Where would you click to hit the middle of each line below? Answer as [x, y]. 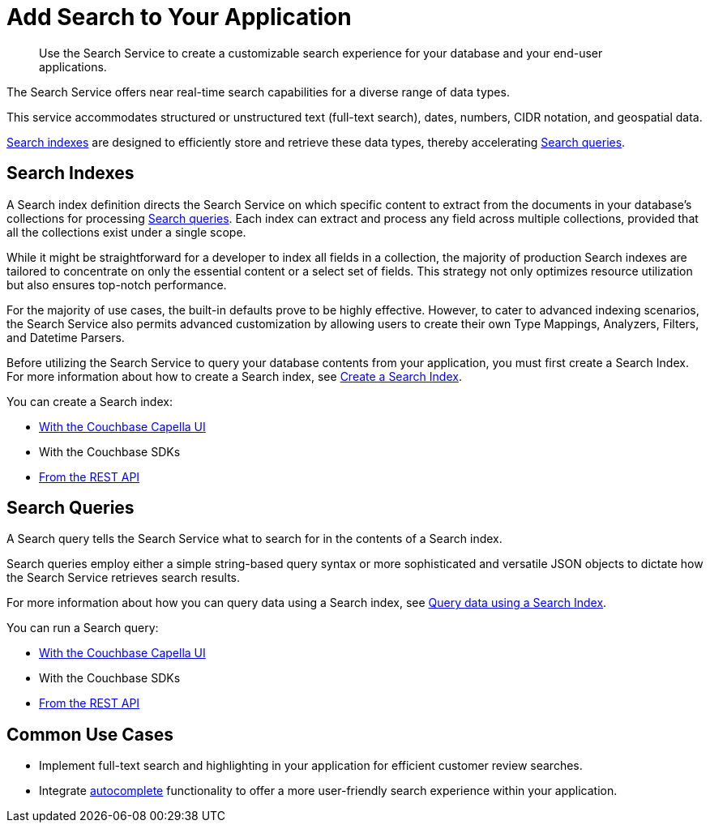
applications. [73, 66]
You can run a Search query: [83, 628]
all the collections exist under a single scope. [126, 232]
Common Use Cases [90, 734]
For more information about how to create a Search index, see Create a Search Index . [234, 376]
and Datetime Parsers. [66, 337]
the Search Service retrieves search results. [124, 578]
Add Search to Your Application [179, 17]
